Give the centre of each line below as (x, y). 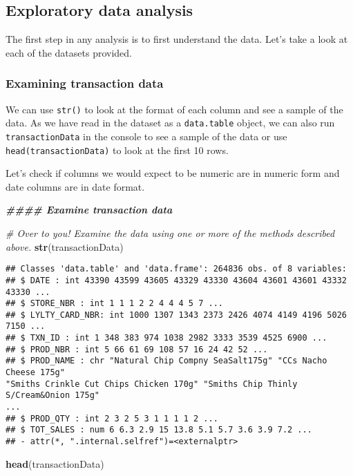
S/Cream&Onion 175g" (53, 396)
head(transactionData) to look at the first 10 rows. (117, 150)
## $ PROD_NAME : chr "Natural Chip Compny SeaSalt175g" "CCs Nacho (166, 361)
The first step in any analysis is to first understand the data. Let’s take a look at (177, 39)
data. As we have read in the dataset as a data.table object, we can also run (170, 123)
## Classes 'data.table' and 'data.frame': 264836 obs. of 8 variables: (176, 269)
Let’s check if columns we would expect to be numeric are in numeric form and (173, 173)
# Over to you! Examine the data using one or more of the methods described (170, 233)
